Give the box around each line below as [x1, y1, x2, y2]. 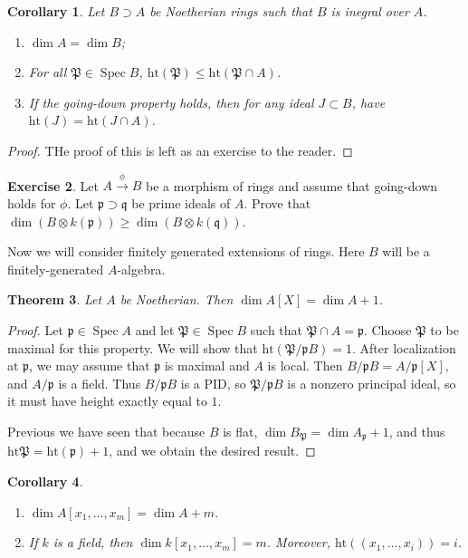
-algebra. [117, 259, 166, 278]
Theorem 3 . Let [7, 290, 102, 309]
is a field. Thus [58, 373, 141, 392]
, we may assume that [29, 356, 150, 375]
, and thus [388, 421, 445, 440]
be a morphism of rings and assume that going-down [146, 176, 438, 195]
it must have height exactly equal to [7, 391, 207, 410]
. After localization [352, 338, 456, 357]
